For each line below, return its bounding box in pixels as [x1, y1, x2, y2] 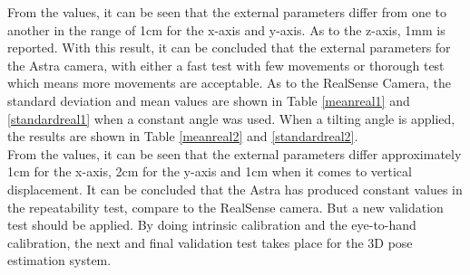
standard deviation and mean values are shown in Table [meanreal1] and [7, 90, 410, 109]
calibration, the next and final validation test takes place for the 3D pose [7, 232, 413, 251]
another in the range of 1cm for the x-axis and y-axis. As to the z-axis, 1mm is [7, 20, 446, 39]
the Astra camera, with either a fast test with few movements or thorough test [7, 55, 445, 74]
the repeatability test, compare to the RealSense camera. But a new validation [7, 197, 444, 216]
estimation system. [7, 251, 112, 270]
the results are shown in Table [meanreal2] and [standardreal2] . [7, 127, 358, 146]
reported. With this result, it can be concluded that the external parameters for [7, 38, 451, 57]
